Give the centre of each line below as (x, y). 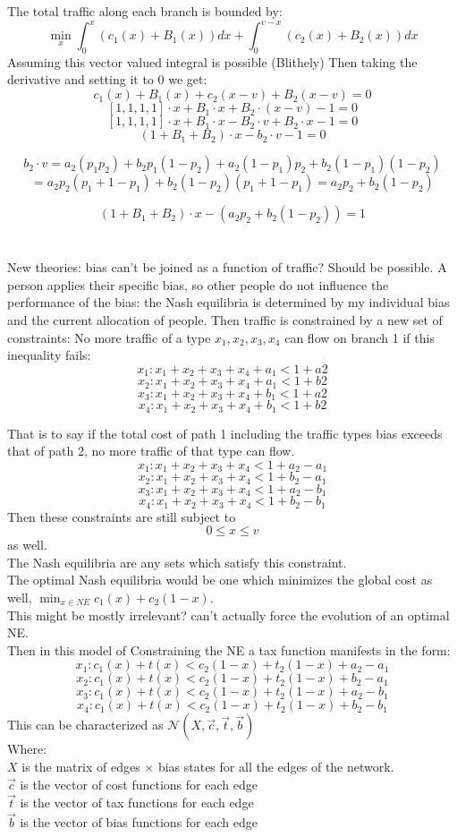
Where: (27, 749)
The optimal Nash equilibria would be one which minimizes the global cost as (220, 580)
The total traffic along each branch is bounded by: (145, 11)
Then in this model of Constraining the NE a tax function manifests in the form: (229, 649)
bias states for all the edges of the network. (276, 766)
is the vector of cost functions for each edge (139, 784)
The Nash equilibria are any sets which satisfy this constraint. (177, 562)
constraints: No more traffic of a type (109, 337)
